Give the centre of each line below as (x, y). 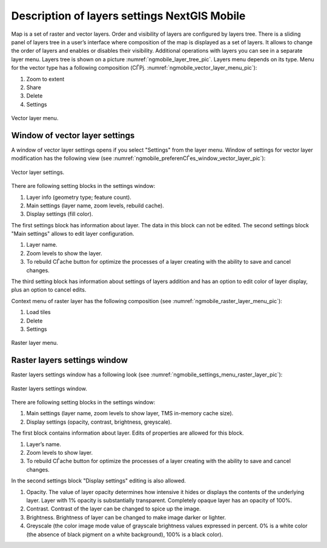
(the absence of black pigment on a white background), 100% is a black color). (125, 534)
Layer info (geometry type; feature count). (79, 197)
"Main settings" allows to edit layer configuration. (73, 234)
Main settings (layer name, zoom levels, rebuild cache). (95, 206)
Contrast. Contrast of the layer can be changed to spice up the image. (114, 509)
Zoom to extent (45, 79)
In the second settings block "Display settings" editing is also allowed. (98, 481)
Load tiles (38, 312)
